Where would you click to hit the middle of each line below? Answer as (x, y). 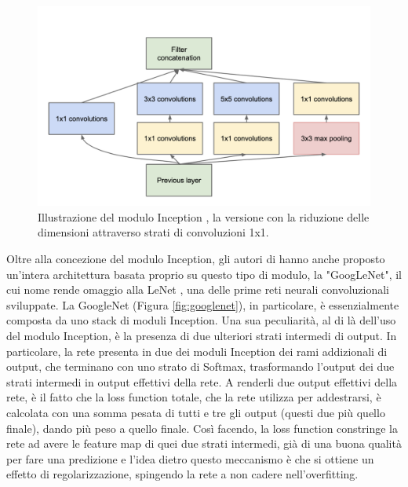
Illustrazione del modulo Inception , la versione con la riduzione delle (204, 216)
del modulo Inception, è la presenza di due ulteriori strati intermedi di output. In (202, 335)
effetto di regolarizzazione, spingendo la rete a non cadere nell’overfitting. (182, 474)
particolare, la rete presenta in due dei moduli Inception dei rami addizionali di (197, 351)
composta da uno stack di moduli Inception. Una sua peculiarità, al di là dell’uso (201, 320)
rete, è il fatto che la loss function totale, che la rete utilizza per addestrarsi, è (194, 397)
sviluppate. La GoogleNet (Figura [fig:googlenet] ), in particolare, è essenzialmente (203, 304)
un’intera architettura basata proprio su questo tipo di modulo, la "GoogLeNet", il (204, 274)
